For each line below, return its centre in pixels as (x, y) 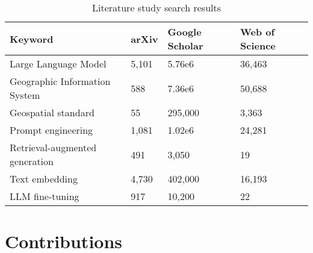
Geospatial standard (52, 112)
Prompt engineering (51, 130)
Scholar (185, 45)
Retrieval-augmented (53, 147)
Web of (258, 32)
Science (258, 45)
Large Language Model (58, 64)
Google (184, 32)
